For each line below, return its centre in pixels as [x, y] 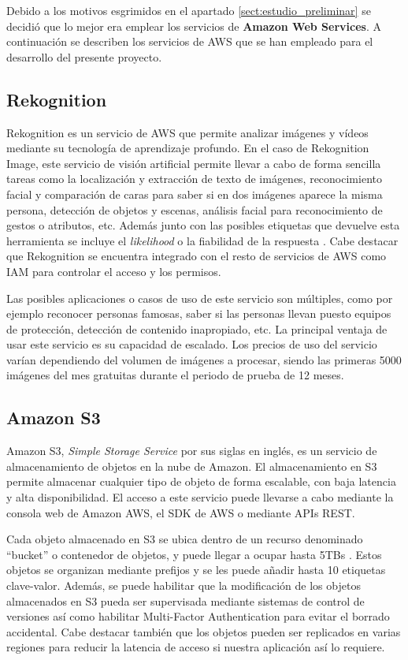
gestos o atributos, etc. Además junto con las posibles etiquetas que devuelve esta [203, 225]
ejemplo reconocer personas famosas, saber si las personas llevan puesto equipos [199, 313]
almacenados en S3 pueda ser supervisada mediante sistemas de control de [185, 600]
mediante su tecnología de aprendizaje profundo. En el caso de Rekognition [188, 148]
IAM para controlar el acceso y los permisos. [114, 271]
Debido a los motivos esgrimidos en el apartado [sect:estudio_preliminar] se [189, 10]
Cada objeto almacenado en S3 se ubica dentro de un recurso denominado [185, 539]
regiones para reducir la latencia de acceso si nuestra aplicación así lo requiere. [196, 647]
